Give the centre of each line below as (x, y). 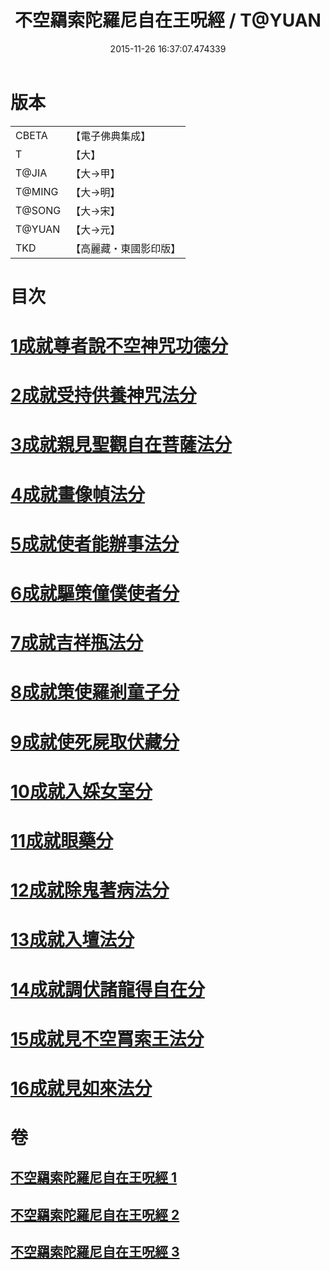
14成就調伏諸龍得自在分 (108, 989)
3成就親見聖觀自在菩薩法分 (121, 445)
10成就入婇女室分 (81, 791)
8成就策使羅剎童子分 (95, 692)
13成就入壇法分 (72, 940)
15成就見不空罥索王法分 (107, 1038)
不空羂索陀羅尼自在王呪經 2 (95, 1214)
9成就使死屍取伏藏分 (95, 742)
